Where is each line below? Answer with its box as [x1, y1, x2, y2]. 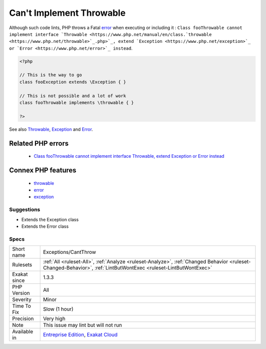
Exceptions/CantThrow [43, 249, 96, 256]
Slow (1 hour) [43, 306, 74, 313]
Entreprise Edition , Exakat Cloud [43, 331, 118, 338]
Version [12, 290, 30, 297]
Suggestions [9, 206, 40, 213]
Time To [12, 303, 32, 310]
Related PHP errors [9, 139, 69, 147]
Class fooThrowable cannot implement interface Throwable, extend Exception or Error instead [33, 153, 225, 159]
